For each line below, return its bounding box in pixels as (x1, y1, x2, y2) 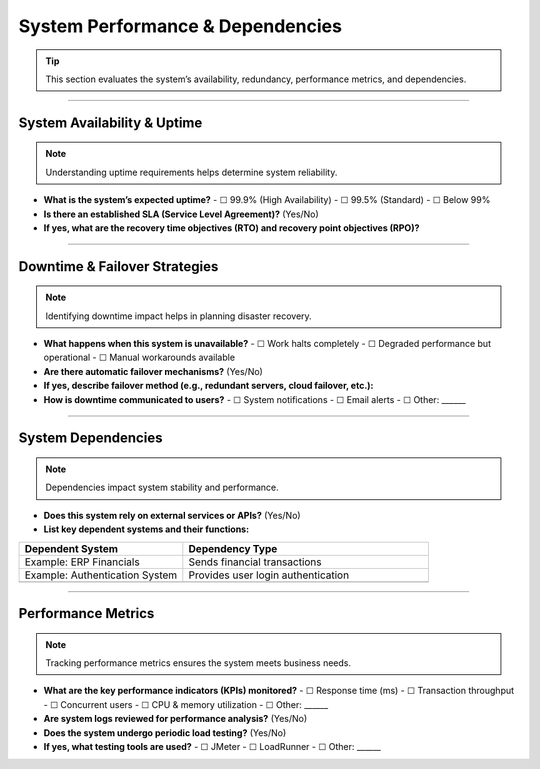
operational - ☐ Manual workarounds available (43, 351, 235, 364)
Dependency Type (188, 541, 278, 555)
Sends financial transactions (188, 555, 322, 569)
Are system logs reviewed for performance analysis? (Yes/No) (43, 713, 308, 725)
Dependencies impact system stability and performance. (45, 481, 279, 494)
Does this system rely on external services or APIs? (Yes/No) (43, 509, 301, 521)
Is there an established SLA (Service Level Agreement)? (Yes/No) (43, 208, 319, 220)
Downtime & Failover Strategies (18, 258, 219, 275)
